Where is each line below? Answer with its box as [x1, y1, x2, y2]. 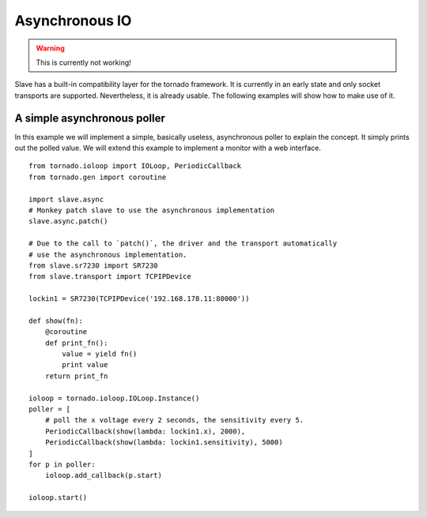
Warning [36, 43, 65, 53]
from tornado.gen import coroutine [28, 172, 167, 182]
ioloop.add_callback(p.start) [44, 471, 162, 480]
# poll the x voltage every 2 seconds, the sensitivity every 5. [44, 415, 304, 425]
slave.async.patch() [28, 217, 108, 226]
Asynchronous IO [14, 12, 132, 29]
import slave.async [28, 194, 104, 204]
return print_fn [44, 371, 108, 381]
